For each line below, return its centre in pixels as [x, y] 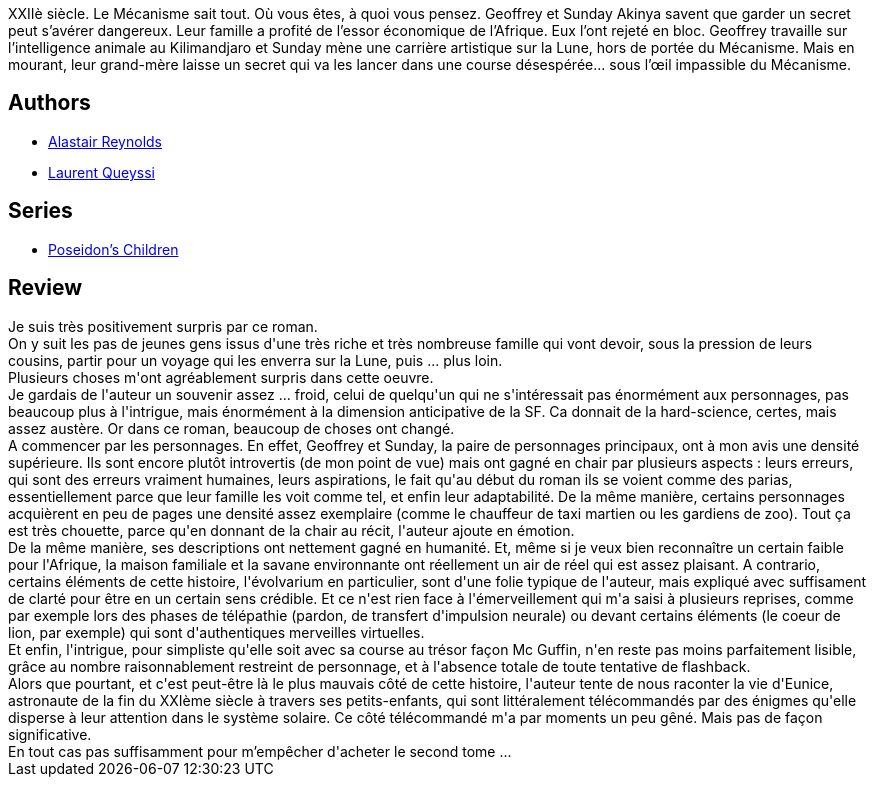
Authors [49, 103]
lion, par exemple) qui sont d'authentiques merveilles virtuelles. [216, 632]
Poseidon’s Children [113, 249]
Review [45, 288]
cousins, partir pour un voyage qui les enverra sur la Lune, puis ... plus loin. [255, 360]
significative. [50, 734]
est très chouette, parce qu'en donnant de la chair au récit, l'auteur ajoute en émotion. [291, 530]
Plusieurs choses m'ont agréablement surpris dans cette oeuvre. [221, 377]
